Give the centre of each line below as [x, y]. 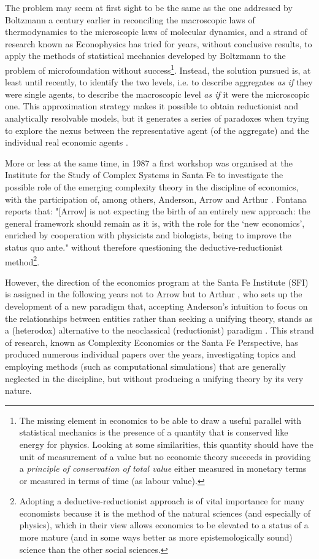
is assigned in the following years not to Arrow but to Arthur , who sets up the [154, 294]
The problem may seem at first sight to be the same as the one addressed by [149, 7]
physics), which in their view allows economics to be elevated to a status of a [164, 525]
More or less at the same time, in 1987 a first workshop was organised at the [149, 162]
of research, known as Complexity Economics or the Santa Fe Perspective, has [152, 342]
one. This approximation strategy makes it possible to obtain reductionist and [152, 106]
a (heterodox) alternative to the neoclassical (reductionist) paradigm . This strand [159, 330]
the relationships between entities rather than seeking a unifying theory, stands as [159, 318]
